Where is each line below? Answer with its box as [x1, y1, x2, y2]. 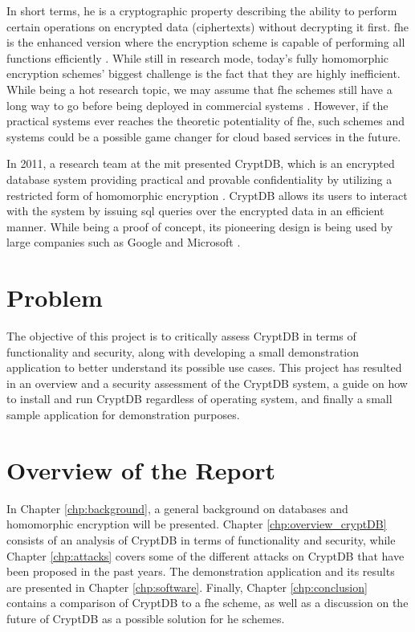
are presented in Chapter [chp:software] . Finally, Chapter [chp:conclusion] [6, 578, 368, 595]
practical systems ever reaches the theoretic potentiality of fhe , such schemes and [6, 112, 405, 129]
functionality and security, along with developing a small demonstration [6, 343, 360, 360]
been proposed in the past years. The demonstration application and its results [6, 563, 395, 580]
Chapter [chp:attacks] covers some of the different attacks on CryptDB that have [6, 547, 405, 564]
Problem [6, 281, 103, 314]
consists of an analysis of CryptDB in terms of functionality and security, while [6, 531, 396, 548]
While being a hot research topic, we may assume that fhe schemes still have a [6, 80, 393, 97]
